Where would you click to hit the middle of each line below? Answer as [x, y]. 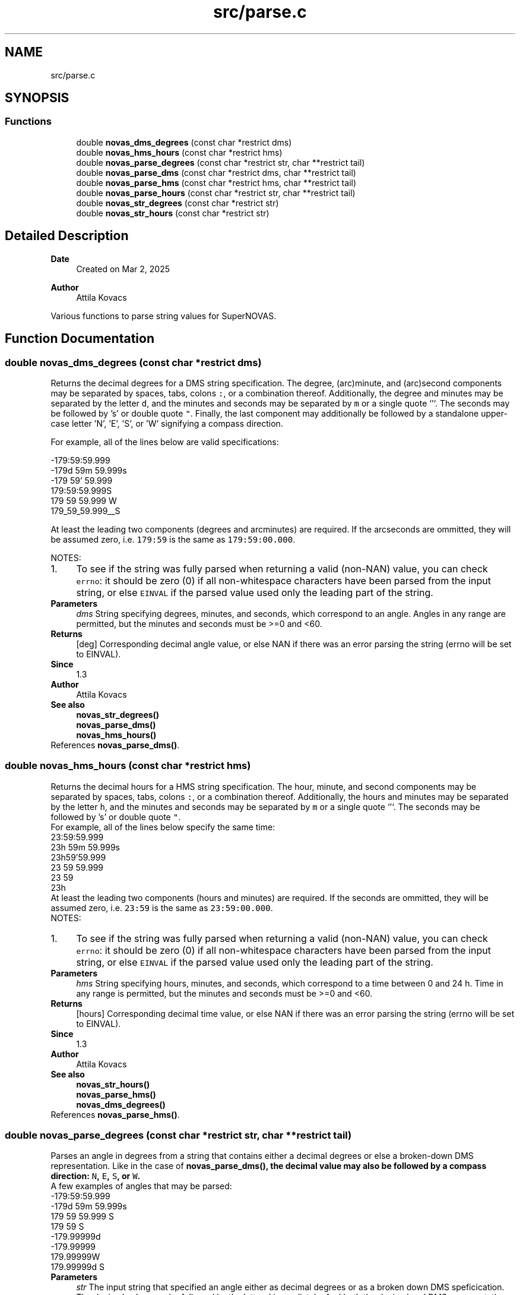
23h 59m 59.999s [85, 847]
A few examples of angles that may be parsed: [141, 1186]
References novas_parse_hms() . [115, 1114]
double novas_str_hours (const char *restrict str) [173, 213]
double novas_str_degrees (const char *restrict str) [177, 203]
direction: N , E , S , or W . [96, 1176]
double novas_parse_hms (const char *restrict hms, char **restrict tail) [216, 182]
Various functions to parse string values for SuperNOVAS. [164, 316]
